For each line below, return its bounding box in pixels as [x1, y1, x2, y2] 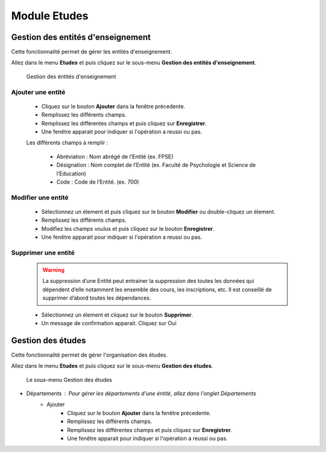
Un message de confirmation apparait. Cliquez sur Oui [41, 319, 177, 326]
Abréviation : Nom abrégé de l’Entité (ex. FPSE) [56, 153, 174, 160]
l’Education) [56, 170, 87, 177]
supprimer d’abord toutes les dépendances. [42, 294, 152, 302]
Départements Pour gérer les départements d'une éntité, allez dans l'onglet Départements [26, 390, 257, 397]
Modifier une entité [11, 193, 69, 202]
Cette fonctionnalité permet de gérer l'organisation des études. [11, 351, 168, 358]
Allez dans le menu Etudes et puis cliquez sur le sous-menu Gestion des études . [11, 363, 214, 370]
